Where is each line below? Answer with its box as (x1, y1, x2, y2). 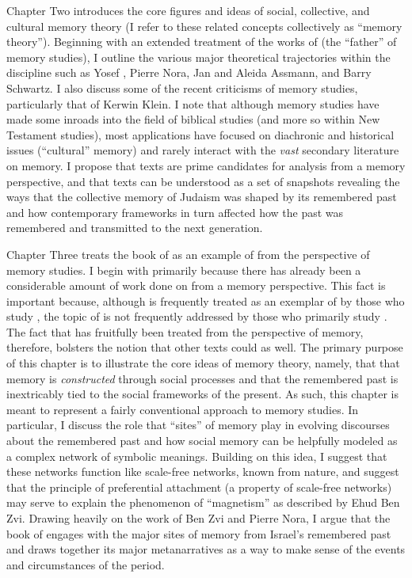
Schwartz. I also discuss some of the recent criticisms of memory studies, (6, 79, 358, 96)
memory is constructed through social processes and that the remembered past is (6, 370, 399, 386)
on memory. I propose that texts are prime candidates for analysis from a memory (6, 157, 406, 173)
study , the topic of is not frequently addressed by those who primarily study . (6, 308, 387, 325)
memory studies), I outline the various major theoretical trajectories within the (6, 48, 391, 65)
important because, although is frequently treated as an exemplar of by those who (6, 292, 405, 309)
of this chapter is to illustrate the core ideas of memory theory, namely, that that (6, 355, 400, 371)
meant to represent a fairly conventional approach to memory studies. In (6, 401, 359, 417)
